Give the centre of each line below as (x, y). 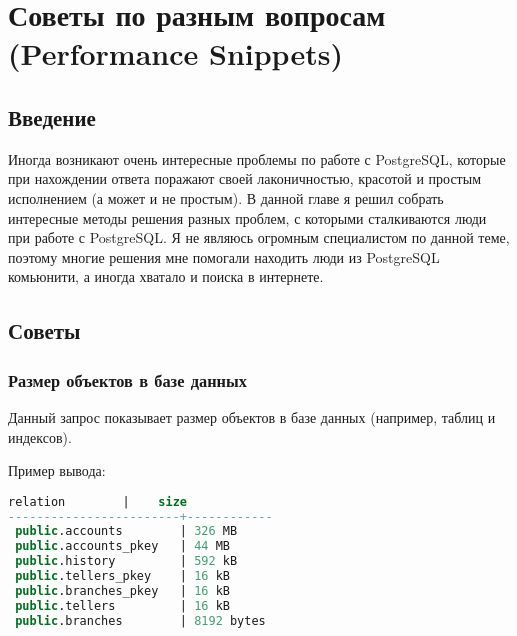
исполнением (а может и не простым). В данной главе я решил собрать (226, 197)
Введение (52, 116)
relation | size (97, 501)
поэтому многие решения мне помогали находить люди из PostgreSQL (224, 256)
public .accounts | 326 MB (126, 531)
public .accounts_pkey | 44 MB (122, 546)
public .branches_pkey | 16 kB (122, 590)
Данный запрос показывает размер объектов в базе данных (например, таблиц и (252, 416)
